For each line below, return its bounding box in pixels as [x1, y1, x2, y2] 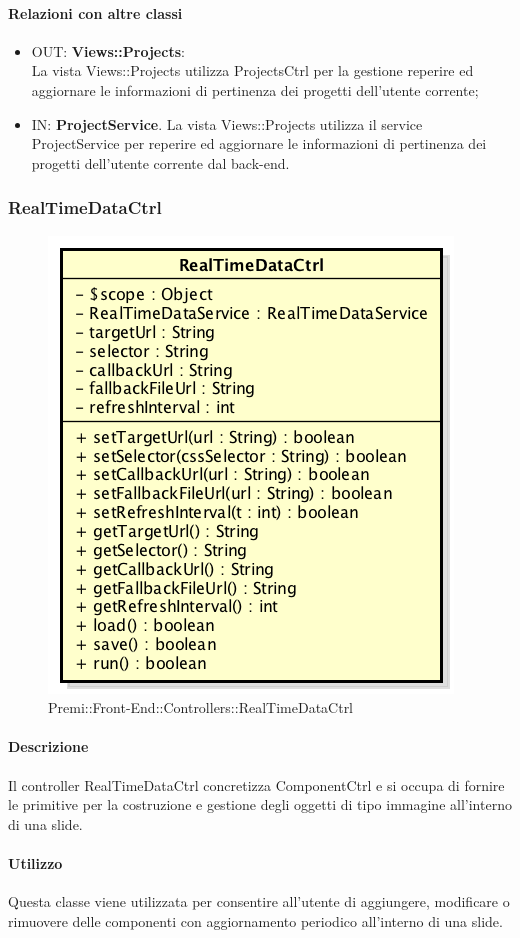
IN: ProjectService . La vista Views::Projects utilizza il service [31, 113, 423, 134]
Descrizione [8, 736, 89, 757]
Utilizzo [8, 852, 63, 873]
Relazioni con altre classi [8, 2, 183, 23]
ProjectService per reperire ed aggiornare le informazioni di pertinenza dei [31, 133, 487, 154]
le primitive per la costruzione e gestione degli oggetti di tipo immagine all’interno [8, 794, 512, 815]
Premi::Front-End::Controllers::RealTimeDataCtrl [48, 697, 354, 718]
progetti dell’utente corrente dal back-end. [31, 152, 290, 173]
